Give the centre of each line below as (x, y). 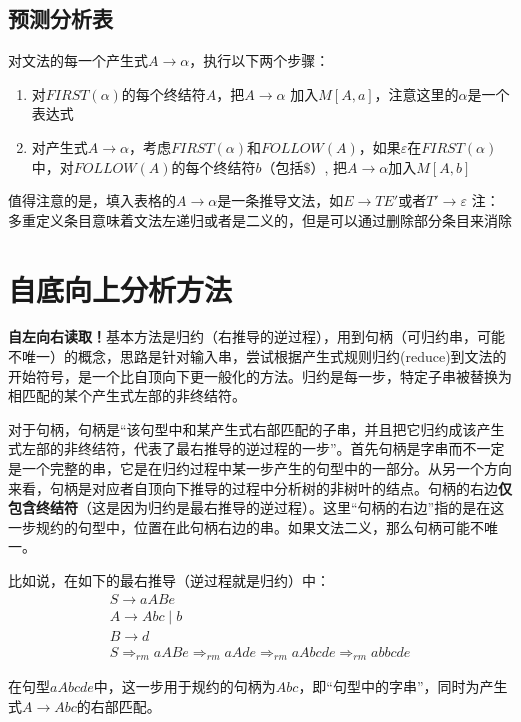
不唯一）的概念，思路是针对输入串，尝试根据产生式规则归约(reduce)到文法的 (257, 356)
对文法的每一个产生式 (78, 60)
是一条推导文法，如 (280, 200)
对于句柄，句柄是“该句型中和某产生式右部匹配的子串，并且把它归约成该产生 (256, 428)
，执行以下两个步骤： (259, 60)
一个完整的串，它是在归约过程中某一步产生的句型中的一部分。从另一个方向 (266, 468)
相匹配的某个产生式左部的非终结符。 (127, 395)
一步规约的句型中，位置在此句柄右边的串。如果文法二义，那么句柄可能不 (246, 526)
